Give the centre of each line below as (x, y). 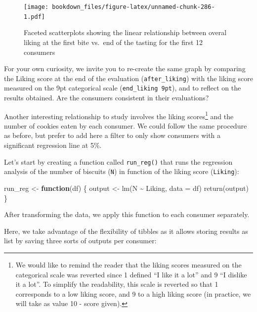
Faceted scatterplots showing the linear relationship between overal (125, 32)
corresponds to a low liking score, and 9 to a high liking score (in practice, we (133, 293)
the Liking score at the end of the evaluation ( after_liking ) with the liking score (128, 78)
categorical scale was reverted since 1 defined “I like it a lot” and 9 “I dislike (131, 274)
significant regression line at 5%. (53, 145)
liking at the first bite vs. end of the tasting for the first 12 (113, 42)
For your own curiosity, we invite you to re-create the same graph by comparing (125, 68)
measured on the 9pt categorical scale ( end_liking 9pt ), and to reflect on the (123, 88)
